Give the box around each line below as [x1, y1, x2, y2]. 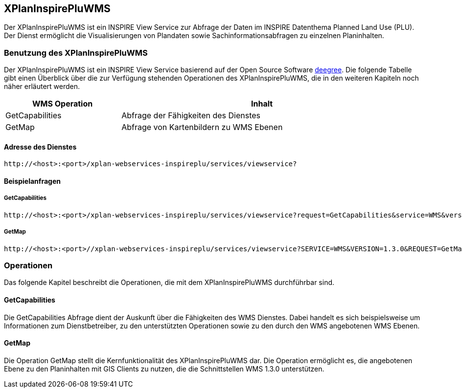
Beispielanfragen [4, 177, 61, 185]
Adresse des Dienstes [4, 142, 77, 151]
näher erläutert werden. [4, 82, 80, 91]
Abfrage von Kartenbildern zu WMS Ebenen [121, 122, 283, 132]
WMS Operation [32, 99, 93, 109]
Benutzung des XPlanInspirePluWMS [4, 47, 148, 58]
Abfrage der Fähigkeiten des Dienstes [121, 110, 260, 121]
